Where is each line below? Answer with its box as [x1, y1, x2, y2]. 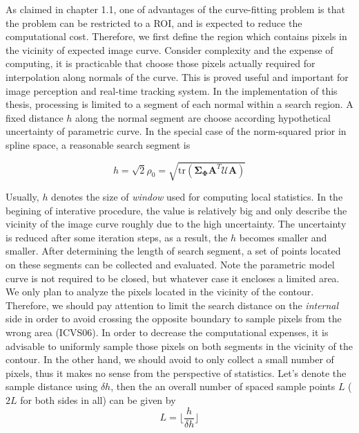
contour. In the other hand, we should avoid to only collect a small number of [6, 352, 334, 367]
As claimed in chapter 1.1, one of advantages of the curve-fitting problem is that [6, 2, 345, 16]
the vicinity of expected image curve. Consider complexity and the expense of [6, 42, 333, 57]
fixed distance [6, 110, 64, 125]
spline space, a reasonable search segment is [6, 137, 191, 151]
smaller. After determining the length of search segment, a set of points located [6, 243, 341, 258]
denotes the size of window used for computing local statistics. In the [51, 190, 343, 204]
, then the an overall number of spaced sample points [110, 379, 336, 394]
